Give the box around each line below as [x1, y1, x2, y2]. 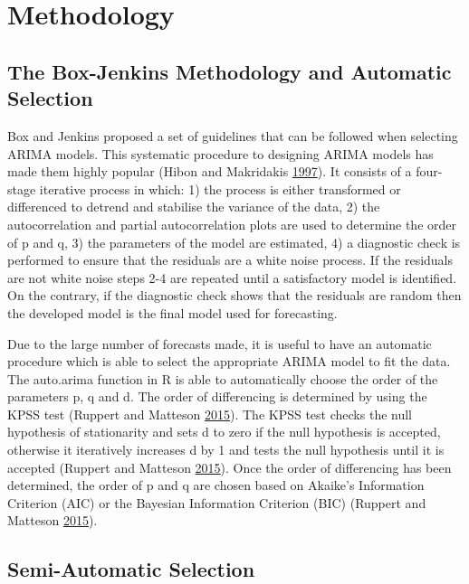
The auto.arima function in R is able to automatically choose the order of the [7, 369, 438, 388]
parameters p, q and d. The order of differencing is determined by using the [7, 387, 427, 406]
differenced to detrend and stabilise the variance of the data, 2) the [7, 197, 380, 216]
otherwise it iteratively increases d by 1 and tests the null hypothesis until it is [7, 440, 445, 459]
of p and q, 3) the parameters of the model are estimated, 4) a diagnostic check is [7, 232, 461, 251]
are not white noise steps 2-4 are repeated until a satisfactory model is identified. [7, 268, 457, 287]
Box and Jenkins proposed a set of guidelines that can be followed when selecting [7, 126, 458, 145]
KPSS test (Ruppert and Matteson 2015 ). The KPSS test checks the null [7, 404, 412, 423]
